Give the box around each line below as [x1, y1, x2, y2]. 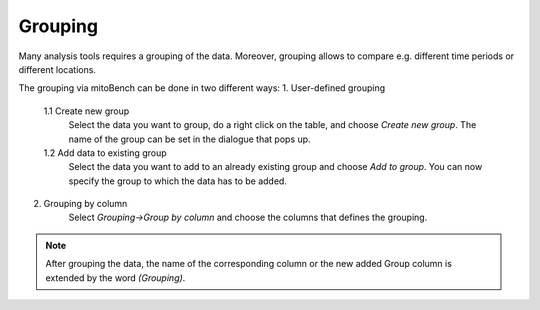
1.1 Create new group [43, 105, 130, 117]
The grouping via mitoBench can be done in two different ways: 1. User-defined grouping [18, 82, 385, 94]
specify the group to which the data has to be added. [68, 175, 287, 187]
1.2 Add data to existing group [43, 146, 167, 159]
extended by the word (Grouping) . [45, 271, 186, 284]
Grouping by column [43, 198, 128, 210]
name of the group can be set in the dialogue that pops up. [68, 133, 311, 145]
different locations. [18, 63, 97, 75]
